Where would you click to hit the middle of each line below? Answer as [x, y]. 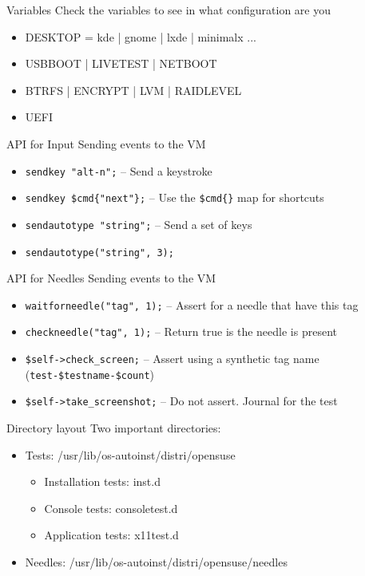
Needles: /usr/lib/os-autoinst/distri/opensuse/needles [156, 562]
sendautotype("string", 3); [99, 252]
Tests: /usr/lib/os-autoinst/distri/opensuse [130, 454]
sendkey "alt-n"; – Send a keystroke [119, 170]
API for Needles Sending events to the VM [111, 278]
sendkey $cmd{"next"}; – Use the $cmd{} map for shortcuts [175, 197]
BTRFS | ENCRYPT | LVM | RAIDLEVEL [133, 90]
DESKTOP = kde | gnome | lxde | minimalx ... [141, 36]
